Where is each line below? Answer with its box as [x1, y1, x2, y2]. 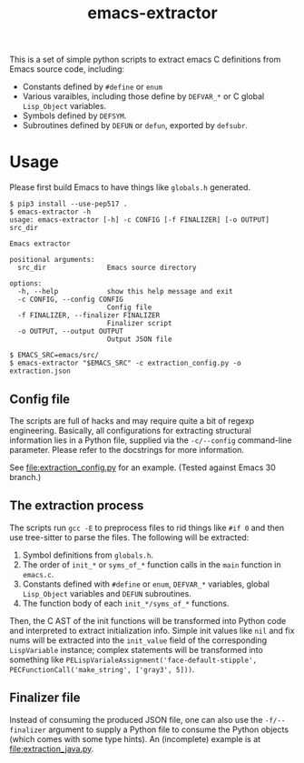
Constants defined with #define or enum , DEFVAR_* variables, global [22, 578, 270, 589]
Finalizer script [106, 319, 172, 328]
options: [9, 279, 43, 288]
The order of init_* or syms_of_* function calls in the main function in [22, 558, 281, 570]
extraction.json [9, 366, 71, 376]
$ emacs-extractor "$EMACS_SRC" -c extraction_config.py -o [9, 358, 242, 368]
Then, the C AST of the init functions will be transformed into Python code [9, 615, 287, 626]
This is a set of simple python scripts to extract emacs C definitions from [9, 54, 281, 65]
